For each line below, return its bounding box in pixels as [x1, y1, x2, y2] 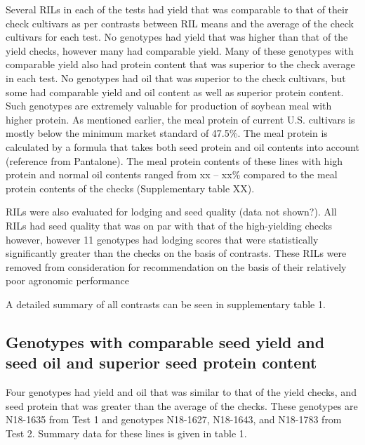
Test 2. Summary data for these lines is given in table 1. [6, 425, 247, 440]
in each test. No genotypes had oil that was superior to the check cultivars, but [6, 70, 346, 85]
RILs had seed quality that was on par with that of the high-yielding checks [6, 218, 333, 232]
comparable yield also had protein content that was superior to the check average [6, 57, 355, 72]
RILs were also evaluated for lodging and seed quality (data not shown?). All [6, 204, 337, 219]
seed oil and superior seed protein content [6, 352, 317, 373]
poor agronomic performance [6, 273, 129, 288]
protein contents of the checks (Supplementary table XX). [6, 180, 255, 195]
